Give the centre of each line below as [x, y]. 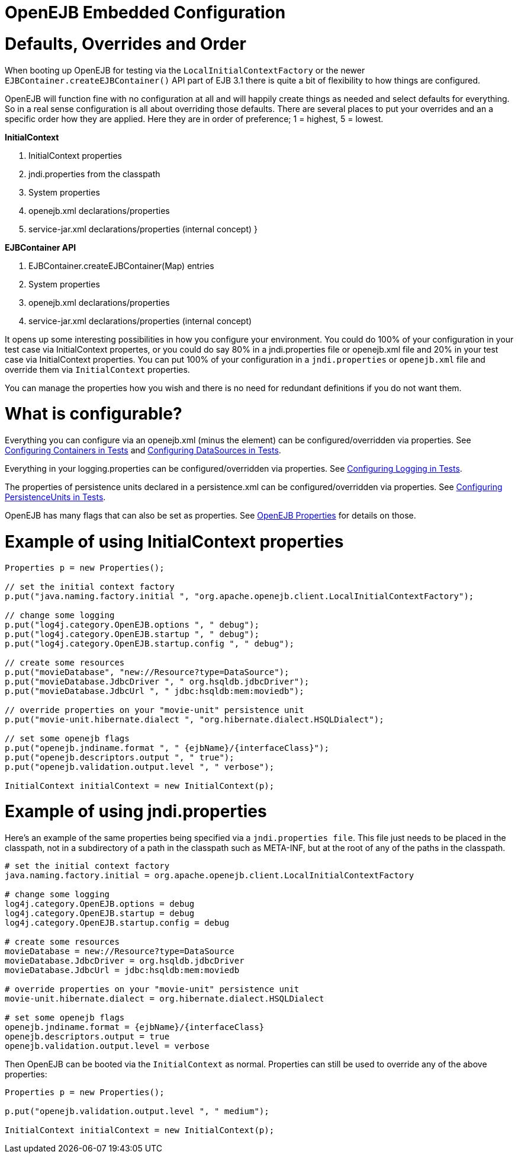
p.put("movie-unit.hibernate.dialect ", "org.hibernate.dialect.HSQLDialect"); [194, 719]
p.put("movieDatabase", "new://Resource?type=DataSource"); [147, 672]
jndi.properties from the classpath [94, 174]
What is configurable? [94, 414]
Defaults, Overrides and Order [126, 44]
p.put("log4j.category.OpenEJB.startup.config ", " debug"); [149, 643]
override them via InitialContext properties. [97, 369]
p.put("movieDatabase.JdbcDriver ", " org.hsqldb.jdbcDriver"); [157, 681]
